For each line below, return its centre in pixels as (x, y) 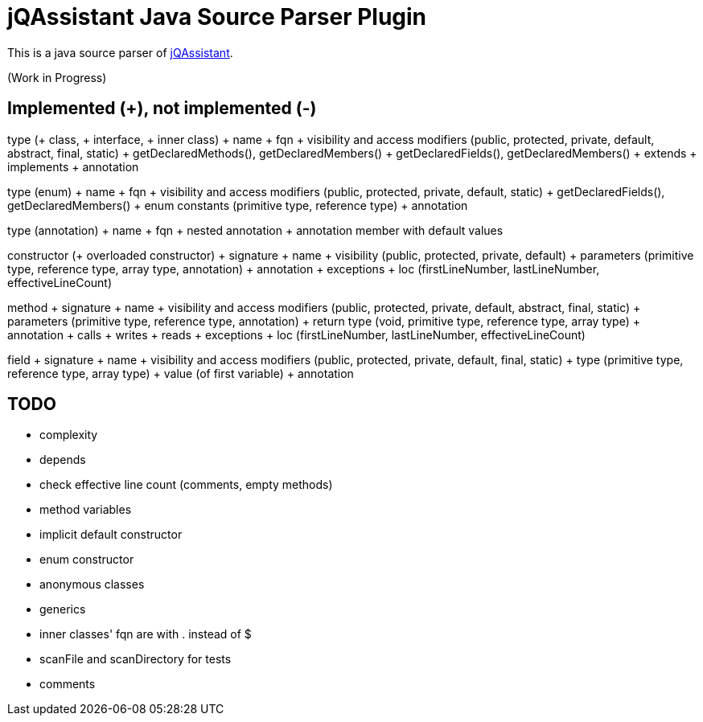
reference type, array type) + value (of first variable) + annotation (181, 373)
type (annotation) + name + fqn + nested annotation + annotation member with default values (255, 230)
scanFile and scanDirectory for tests (136, 659)
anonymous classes (92, 585)
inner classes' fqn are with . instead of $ (146, 634)
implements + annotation (73, 166)
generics (63, 609)
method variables (86, 510)
